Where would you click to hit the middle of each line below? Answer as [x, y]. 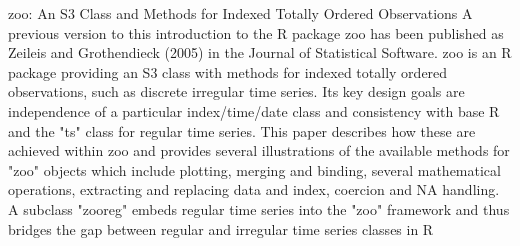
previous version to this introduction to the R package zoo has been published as [256, 32]
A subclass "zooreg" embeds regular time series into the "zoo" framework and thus [259, 208]
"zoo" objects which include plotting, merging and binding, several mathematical [254, 169]
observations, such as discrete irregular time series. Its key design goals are [236, 91]
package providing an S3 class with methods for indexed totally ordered [228, 71]
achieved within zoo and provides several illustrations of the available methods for [259, 150]
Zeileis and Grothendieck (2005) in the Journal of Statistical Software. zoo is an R [260, 52]
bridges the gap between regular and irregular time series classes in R [221, 228]
